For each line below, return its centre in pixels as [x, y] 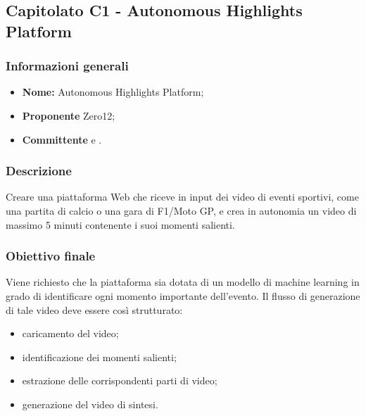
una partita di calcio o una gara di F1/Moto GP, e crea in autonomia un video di [181, 210]
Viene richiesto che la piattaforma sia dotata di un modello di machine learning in [183, 282]
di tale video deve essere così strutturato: [94, 309]
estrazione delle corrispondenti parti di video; [120, 380]
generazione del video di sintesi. [90, 404]
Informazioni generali [67, 66]
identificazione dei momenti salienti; [99, 357]
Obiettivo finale [51, 256]
